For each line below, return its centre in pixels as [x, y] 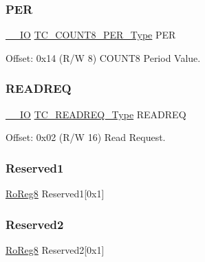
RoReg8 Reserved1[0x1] [55, 194]
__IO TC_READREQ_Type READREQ [96, 114]
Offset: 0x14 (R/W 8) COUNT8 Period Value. [103, 57]
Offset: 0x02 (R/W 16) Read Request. [86, 137]
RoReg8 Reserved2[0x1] [55, 249]
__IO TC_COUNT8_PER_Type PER [91, 35]
